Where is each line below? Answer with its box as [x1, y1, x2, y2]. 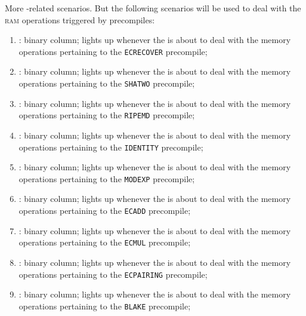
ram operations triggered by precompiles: [5, 13, 155, 26]
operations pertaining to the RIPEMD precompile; [18, 109, 195, 121]
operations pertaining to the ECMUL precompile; [18, 236, 191, 248]
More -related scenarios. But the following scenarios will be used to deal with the [5, 2, 301, 14]
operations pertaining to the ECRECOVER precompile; [18, 45, 208, 57]
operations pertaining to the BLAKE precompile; [18, 299, 191, 312]
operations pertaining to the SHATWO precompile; [18, 77, 195, 90]
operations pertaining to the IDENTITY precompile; [18, 140, 203, 153]
